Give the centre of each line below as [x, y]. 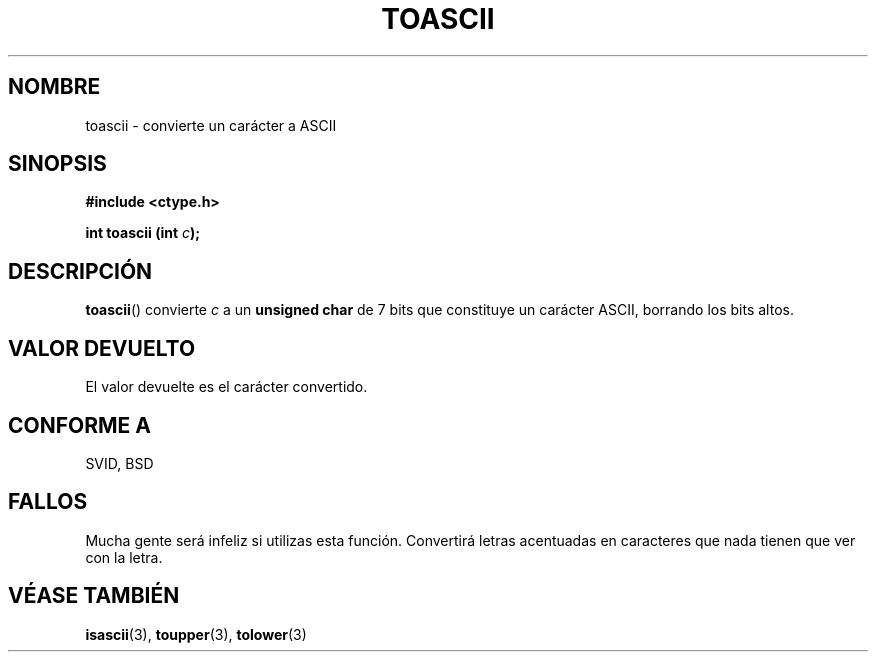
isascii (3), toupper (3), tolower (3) [196, 634]
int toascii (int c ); [143, 233]
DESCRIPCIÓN [80, 271]
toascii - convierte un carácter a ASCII [211, 125]
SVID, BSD [119, 463]
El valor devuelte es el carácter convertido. [226, 387]
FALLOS [48, 502]
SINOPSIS [57, 164]
